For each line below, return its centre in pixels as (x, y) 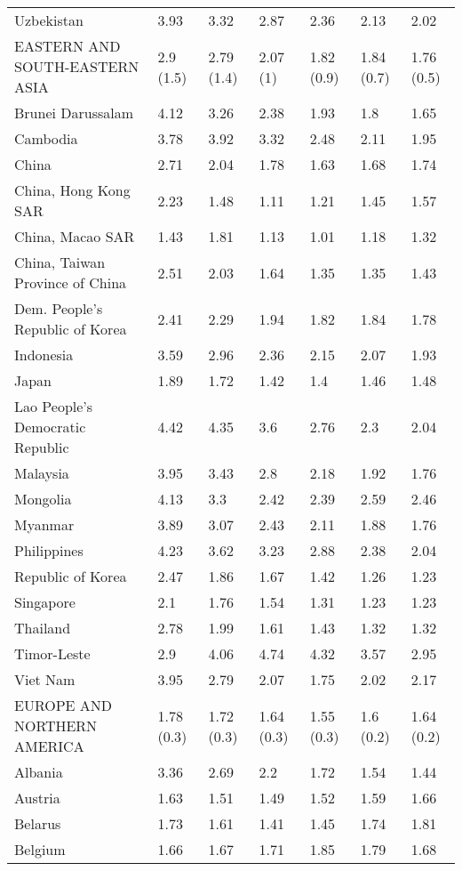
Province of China (71, 282)
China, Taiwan (60, 262)
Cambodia (46, 138)
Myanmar (44, 524)
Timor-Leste (52, 653)
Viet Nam (45, 679)
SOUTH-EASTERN (77, 66)
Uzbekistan (49, 20)
